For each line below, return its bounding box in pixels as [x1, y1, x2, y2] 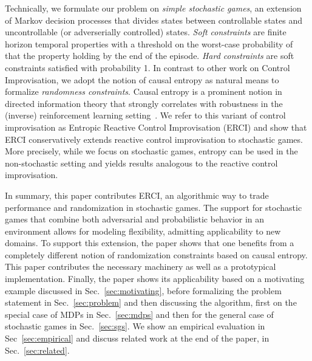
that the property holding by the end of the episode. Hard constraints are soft [5, 49, 294, 62]
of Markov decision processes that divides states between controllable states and [5, 13, 302, 26]
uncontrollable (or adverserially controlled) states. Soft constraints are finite [5, 26, 287, 38]
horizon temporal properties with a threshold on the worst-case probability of [5, 37, 293, 50]
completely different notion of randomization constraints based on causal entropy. [5, 248, 308, 261]
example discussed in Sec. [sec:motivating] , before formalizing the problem [5, 284, 282, 297]
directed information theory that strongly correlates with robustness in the [5, 97, 283, 109]
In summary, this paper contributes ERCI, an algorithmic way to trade [5, 188, 269, 201]
